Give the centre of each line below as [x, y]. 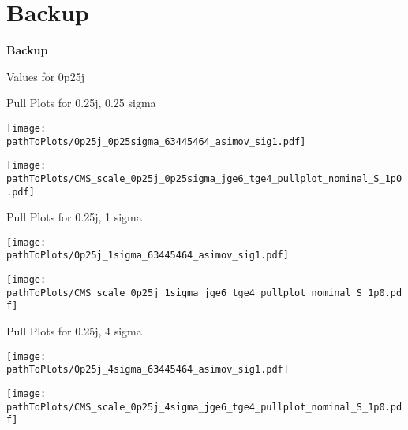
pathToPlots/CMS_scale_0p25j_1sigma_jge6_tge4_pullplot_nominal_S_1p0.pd [204, 293]
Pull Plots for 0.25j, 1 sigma [74, 217]
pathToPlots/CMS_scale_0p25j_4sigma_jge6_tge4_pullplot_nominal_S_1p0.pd [204, 407]
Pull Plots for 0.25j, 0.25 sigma [81, 103]
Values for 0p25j [45, 76]
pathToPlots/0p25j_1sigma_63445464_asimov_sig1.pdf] [148, 256]
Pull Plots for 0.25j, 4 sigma [74, 331]
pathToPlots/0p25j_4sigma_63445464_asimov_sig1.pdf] [148, 370]
